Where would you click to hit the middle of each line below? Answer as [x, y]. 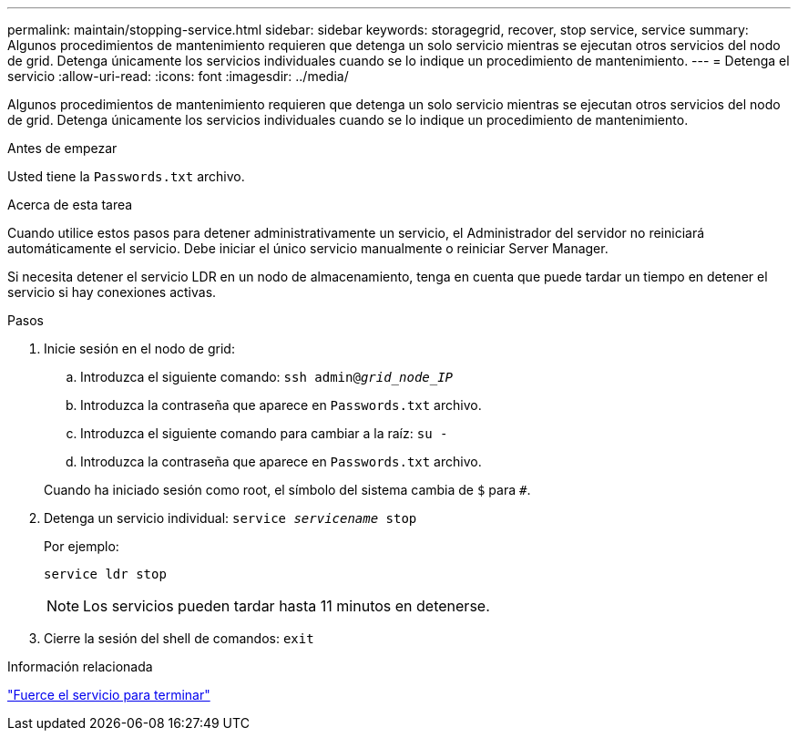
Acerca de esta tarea [70, 205]
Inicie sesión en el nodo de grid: [139, 348]
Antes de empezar [62, 148]
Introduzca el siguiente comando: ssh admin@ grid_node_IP [267, 377]
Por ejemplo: [82, 546]
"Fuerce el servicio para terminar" [109, 695]
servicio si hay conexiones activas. [112, 292]
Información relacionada [80, 666]
